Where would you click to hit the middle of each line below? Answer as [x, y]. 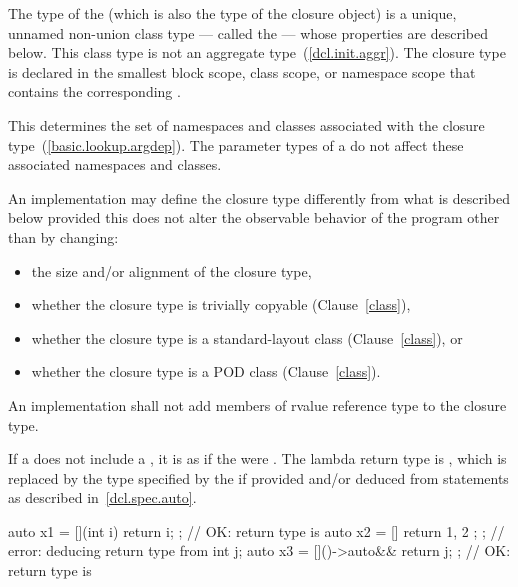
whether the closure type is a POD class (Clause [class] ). [206, 371]
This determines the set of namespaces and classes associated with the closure [246, 124]
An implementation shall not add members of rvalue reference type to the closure [257, 404]
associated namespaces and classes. [115, 164]
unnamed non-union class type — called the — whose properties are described [248, 32]
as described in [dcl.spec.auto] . [102, 497]
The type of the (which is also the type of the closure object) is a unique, [232, 13]
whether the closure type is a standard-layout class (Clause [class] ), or [247, 337]
